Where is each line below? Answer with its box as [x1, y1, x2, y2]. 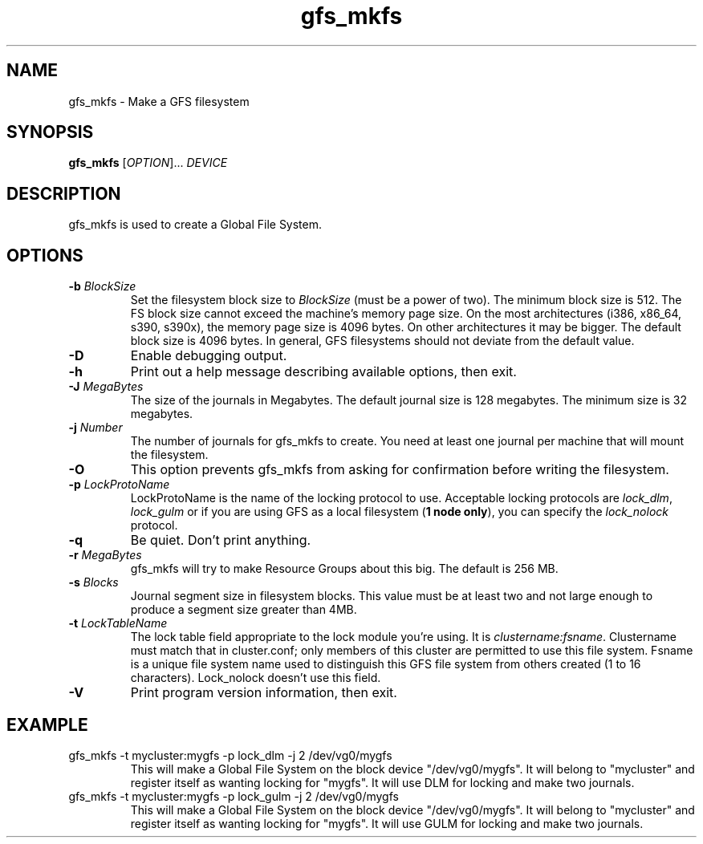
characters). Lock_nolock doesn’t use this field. [130, 671, 381, 685]
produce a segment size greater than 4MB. [130, 603, 357, 617]
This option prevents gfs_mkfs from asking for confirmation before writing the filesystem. [130, 461, 669, 478]
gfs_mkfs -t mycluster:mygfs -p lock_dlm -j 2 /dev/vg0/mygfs [68, 748, 392, 762]
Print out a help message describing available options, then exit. [130, 363, 517, 380]
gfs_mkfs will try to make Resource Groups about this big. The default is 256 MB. [130, 562, 559, 576]
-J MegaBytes [68, 379, 144, 394]
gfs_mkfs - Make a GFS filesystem [68, 94, 250, 108]
